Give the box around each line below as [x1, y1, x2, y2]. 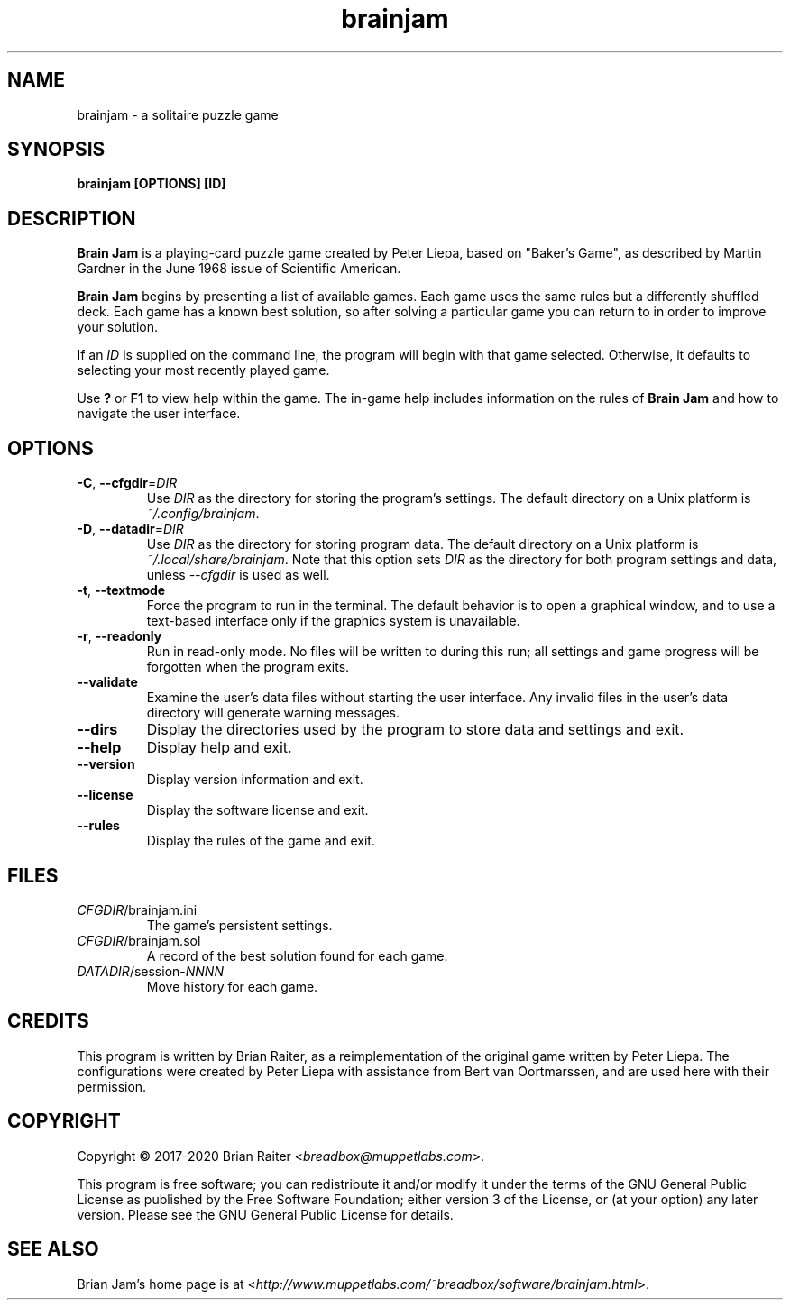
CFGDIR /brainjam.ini [77, 901, 197, 918]
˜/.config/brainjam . [146, 506, 260, 522]
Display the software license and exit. [146, 802, 369, 818]
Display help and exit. [146, 738, 292, 757]
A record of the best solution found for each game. [146, 947, 448, 964]
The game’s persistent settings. [146, 917, 333, 933]
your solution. [77, 319, 158, 335]
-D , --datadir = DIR [77, 521, 184, 537]
